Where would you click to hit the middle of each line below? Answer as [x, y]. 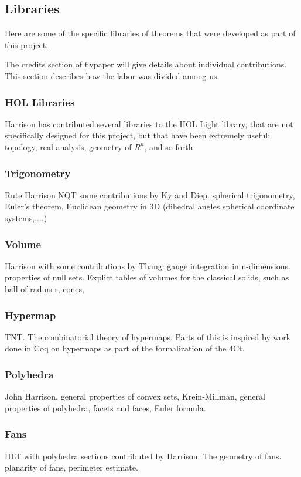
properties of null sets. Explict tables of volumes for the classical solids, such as [147, 277]
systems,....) [26, 217]
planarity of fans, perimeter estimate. [71, 467]
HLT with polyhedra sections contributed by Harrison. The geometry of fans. [143, 456]
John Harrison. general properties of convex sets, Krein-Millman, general [135, 396]
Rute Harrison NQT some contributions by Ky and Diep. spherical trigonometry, [150, 194]
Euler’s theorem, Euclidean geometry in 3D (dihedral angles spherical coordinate [150, 206]
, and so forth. [170, 146]
